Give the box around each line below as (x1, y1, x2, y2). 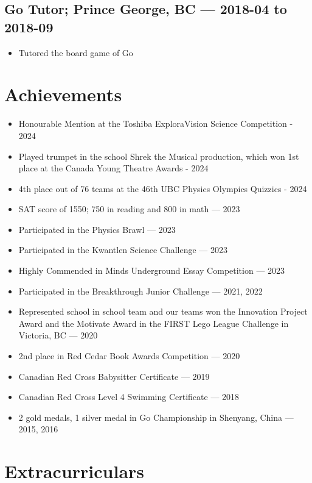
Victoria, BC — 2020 (18, 329, 98, 342)
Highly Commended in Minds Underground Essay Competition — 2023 (18, 264, 285, 277)
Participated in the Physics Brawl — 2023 (18, 223, 176, 235)
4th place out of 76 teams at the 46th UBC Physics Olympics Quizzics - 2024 (18, 182, 307, 195)
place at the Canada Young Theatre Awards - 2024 (18, 162, 209, 174)
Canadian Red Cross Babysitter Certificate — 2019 (18, 370, 210, 382)
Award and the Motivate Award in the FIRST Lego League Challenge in (18, 317, 289, 329)
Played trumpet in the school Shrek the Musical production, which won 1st (18, 149, 299, 162)
